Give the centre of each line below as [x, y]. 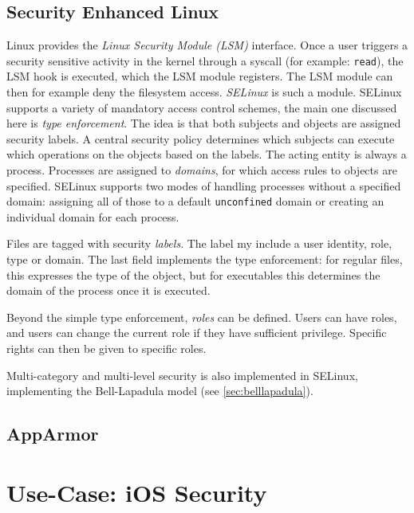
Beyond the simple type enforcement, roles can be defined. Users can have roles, [202, 317]
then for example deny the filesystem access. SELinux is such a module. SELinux [204, 92]
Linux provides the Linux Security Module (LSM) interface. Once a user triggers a [207, 45]
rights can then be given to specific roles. [106, 349]
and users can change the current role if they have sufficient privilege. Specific [197, 333]
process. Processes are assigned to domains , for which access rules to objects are [202, 170]
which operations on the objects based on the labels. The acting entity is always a [207, 154]
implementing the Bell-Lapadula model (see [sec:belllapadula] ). [160, 391]
